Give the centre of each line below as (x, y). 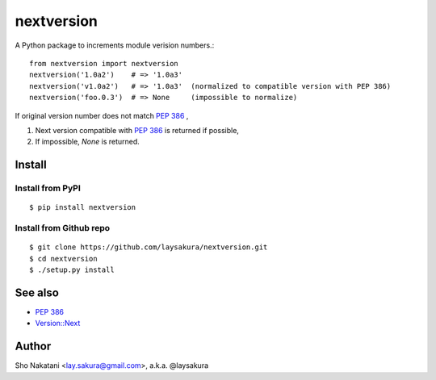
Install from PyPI (48, 188)
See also (37, 292)
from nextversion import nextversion (104, 63)
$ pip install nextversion (83, 207)
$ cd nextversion (63, 259)
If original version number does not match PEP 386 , (102, 115)
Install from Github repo (63, 228)
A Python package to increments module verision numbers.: (115, 45)
